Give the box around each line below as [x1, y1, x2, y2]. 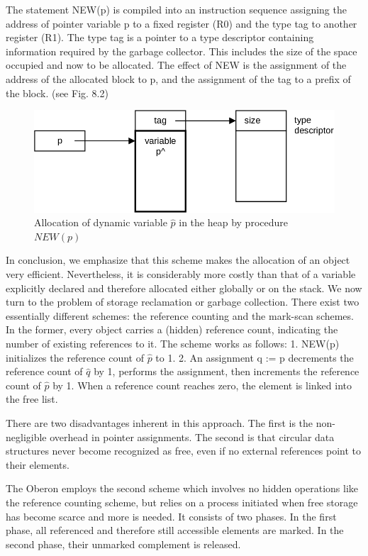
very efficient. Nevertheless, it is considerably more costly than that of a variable [6, 267, 356, 282]
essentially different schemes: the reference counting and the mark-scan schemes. [6, 308, 354, 323]
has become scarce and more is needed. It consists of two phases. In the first [6, 508, 337, 523]
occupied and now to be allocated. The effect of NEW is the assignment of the [6, 57, 347, 72]
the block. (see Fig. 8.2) [6, 85, 108, 100]
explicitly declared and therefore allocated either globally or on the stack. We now [6, 280, 362, 295]
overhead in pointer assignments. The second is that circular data [50, 429, 335, 444]
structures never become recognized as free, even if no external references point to [6, 443, 362, 458]
